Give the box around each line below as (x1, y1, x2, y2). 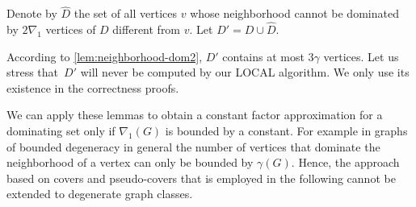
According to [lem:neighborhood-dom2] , (6, 48, 203, 64)
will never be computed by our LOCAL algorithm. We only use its (80, 64, 410, 81)
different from (112, 21, 181, 38)
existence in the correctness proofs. (6, 79, 179, 96)
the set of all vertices (74, 5, 178, 22)
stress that (6, 64, 59, 81)
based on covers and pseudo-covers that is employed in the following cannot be (6, 169, 396, 186)
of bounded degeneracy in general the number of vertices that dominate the (6, 138, 380, 155)
